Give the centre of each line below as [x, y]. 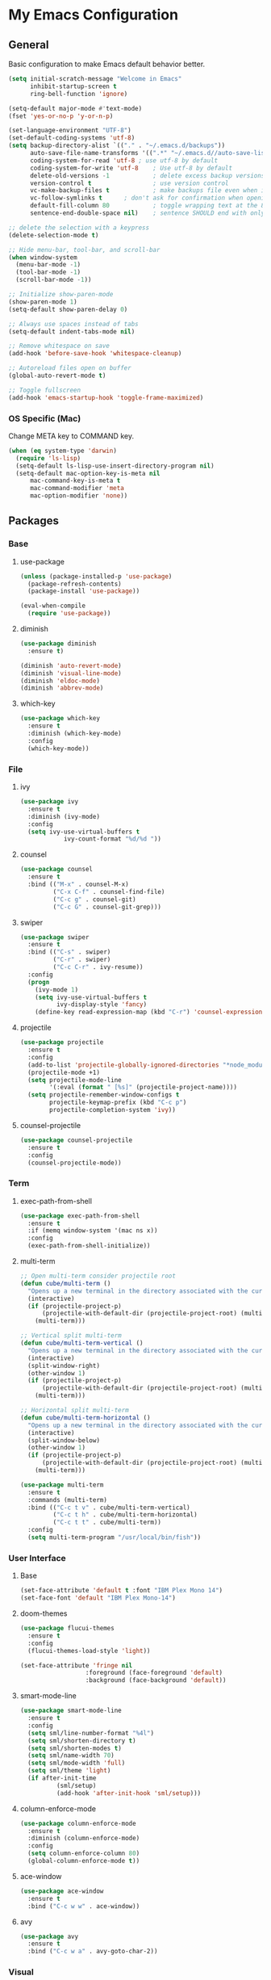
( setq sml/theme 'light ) [69, 1771]
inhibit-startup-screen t [73, 86]
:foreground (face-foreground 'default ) [154, 1673]
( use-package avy [49, 1936]
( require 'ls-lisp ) [48, 458]
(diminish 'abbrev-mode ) [62, 688]
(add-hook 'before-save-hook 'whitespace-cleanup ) [95, 354]
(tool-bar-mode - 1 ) [48, 272]
